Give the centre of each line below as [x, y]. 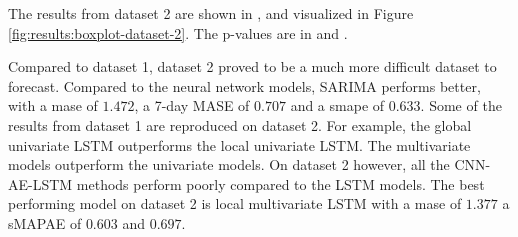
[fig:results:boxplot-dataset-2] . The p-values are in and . [178, 32]
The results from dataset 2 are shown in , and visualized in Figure [211, 13]
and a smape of [337, 105]
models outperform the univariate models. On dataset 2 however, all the [229, 164]
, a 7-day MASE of [192, 105]
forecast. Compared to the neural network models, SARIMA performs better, [244, 85]
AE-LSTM [40, 183]
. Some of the [461, 105]
